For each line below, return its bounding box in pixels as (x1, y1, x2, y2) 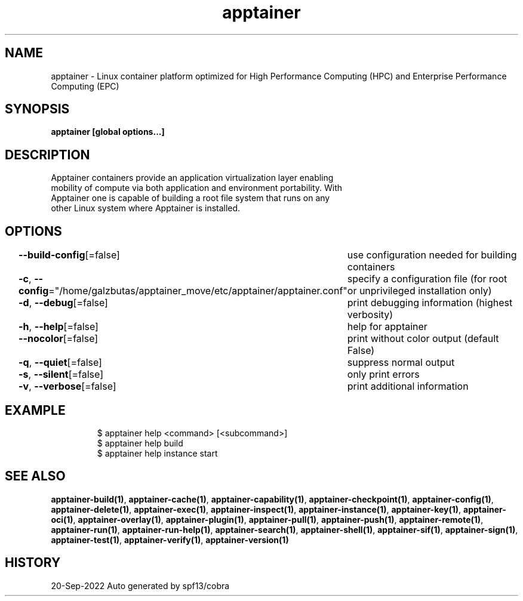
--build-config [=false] (19, 249, 120, 261)
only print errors (347, 368, 420, 381)
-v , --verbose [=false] (19, 380, 116, 393)
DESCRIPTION (5, 147, 90, 162)
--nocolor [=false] (19, 332, 99, 345)
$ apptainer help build (97, 437, 183, 448)
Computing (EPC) (51, 81, 119, 91)
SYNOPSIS (5, 101, 70, 117)
